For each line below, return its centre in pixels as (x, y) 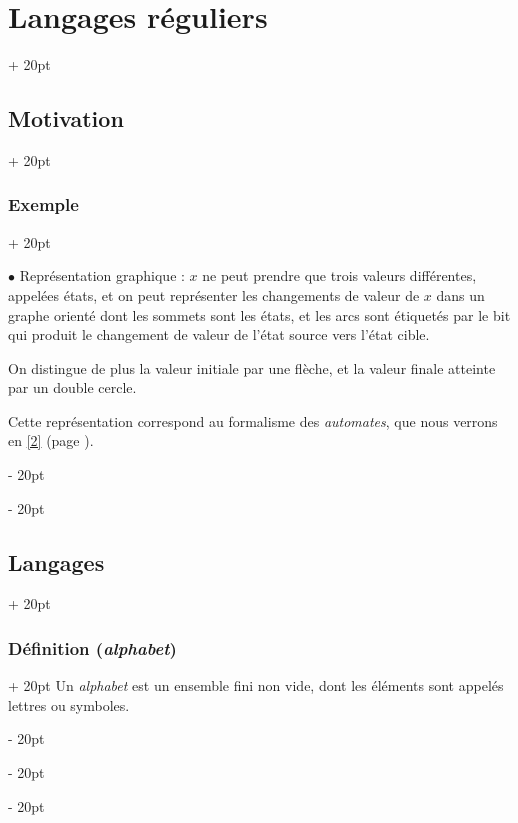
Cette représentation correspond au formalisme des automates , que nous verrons (253, 420)
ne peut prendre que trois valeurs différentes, (339, 275)
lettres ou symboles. (69, 704)
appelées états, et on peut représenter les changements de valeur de (214, 294)
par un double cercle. (72, 387)
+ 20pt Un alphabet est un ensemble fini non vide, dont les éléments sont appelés (256, 685)
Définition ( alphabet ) (92, 647)
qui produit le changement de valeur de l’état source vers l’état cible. (219, 334)
